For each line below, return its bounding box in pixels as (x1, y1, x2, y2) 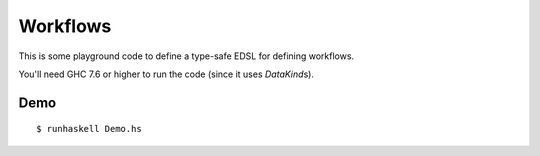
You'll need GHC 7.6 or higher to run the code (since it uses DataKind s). (18, 68, 315, 80)
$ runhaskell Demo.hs (36, 123, 142, 135)
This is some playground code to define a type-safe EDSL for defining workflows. (18, 50, 355, 62)
